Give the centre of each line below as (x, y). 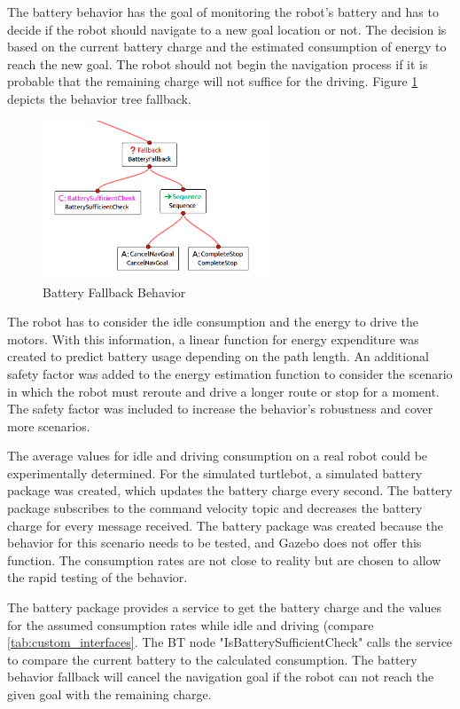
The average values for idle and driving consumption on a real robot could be (218, 456)
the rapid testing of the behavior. (97, 577)
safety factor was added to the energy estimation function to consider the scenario (230, 373)
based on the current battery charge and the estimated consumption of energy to (227, 47)
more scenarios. (49, 425)
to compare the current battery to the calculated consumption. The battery (212, 659)
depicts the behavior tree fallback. (99, 98)
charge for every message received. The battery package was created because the (225, 525)
